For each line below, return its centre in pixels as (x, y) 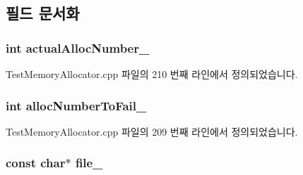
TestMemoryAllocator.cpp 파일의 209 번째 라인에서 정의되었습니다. (152, 131)
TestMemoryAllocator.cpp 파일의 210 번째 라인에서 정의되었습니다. (152, 74)
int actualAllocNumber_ (78, 47)
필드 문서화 (43, 13)
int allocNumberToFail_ (76, 105)
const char (36, 163)
